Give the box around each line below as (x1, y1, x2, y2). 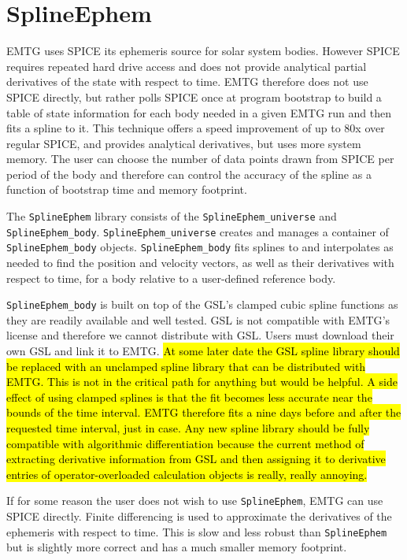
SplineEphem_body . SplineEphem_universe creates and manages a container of (6, 223, 389, 239)
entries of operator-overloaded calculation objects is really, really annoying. (6, 465, 368, 482)
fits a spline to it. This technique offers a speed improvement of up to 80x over (6, 120, 385, 136)
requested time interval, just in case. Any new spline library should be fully (6, 420, 370, 436)
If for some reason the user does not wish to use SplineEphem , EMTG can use (6, 492, 383, 509)
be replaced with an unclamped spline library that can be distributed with (6, 358, 366, 374)
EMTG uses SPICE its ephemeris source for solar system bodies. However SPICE (6, 43, 400, 59)
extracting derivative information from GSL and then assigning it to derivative (6, 451, 386, 467)
